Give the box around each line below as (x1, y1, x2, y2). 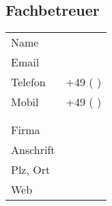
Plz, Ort (11, 162, 51, 178)
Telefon (11, 74, 46, 90)
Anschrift (11, 142, 55, 158)
